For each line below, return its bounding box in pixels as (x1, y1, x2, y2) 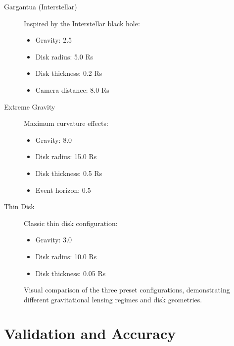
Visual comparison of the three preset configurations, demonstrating (24, 285, 230, 295)
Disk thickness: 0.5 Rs (35, 168, 102, 178)
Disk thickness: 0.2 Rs (35, 68, 102, 78)
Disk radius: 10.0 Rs (35, 251, 97, 261)
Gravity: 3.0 (35, 234, 72, 245)
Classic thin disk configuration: (24, 218, 118, 228)
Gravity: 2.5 (35, 35, 72, 45)
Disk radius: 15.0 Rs (35, 151, 97, 162)
